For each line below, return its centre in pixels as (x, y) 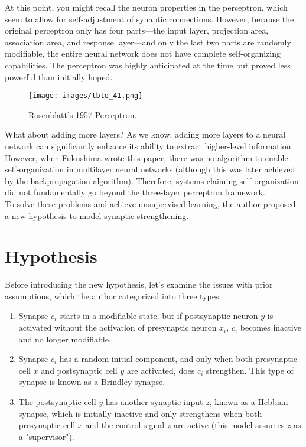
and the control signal (125, 425)
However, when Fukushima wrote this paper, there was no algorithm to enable (147, 157)
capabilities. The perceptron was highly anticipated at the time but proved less (148, 65)
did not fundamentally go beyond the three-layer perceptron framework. (135, 192)
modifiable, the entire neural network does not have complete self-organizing (143, 53)
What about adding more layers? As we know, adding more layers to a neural (145, 134)
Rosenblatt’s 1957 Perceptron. (83, 114)
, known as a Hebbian (249, 402)
